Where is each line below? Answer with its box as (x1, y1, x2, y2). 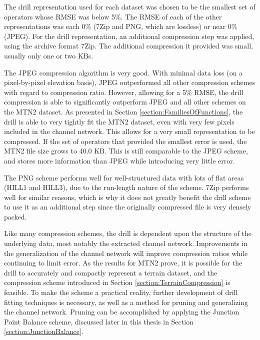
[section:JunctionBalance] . (4, 326, 83, 336)
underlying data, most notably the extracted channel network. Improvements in (4, 238, 248, 248)
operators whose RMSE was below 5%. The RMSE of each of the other (4, 11, 222, 21)
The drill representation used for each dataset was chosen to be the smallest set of (4, 1, 255, 11)
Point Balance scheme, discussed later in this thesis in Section (4, 316, 193, 326)
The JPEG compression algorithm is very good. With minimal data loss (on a (4, 67, 243, 77)
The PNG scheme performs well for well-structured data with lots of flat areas (4, 172, 244, 182)
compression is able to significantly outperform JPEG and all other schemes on (4, 96, 246, 107)
